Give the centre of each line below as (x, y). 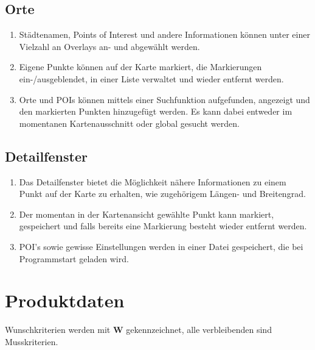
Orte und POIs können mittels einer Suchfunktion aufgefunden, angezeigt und (164, 99)
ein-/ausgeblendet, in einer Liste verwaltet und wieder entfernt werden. (151, 78)
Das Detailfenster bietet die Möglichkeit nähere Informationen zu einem (153, 181)
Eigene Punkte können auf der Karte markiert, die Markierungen (140, 67)
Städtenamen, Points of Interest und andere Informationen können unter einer (164, 34)
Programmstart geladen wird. (74, 258)
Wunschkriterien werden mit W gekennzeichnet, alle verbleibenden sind (138, 330)
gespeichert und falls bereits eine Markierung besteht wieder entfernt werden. (163, 226)
